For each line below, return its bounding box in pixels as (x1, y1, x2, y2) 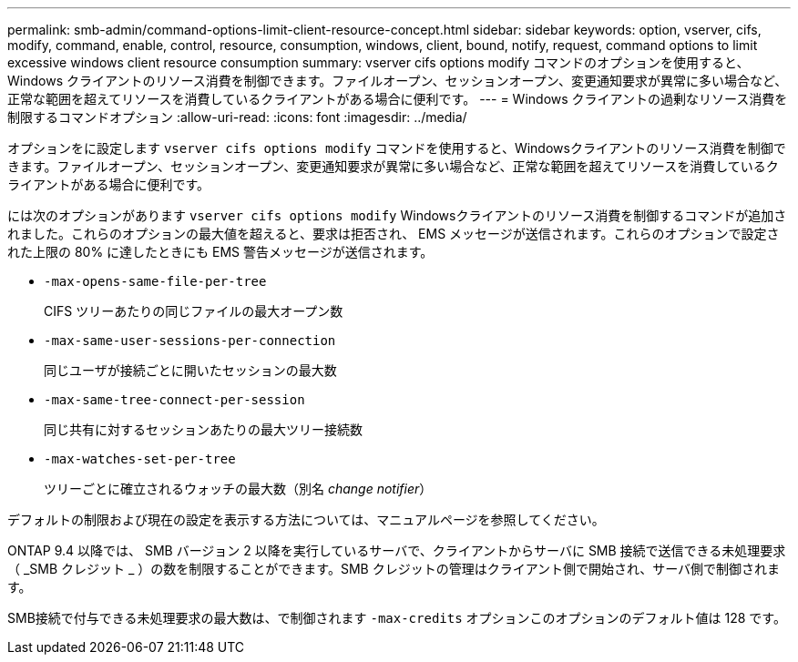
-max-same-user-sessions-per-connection (44, 333, 336, 348)
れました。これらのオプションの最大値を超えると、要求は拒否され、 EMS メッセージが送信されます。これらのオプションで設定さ (7, 226, 780, 241)
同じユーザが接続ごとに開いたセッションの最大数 (44, 362, 337, 378)
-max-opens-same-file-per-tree (44, 274, 267, 289)
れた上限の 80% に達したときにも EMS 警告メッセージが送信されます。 (7, 244, 434, 260)
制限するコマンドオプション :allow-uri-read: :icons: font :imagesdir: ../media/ (7, 109, 467, 125)
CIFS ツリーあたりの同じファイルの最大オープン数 (44, 303, 343, 319)
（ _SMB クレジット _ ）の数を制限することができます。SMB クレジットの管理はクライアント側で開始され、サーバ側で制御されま (7, 561, 781, 576)
